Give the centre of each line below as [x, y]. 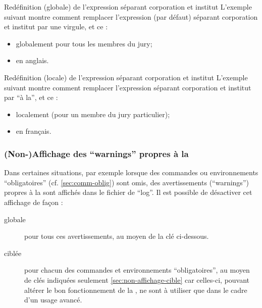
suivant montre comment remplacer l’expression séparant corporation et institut [128, 87]
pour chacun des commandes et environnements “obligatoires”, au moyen [137, 270]
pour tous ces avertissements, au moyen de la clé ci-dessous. [117, 236]
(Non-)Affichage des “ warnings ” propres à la [96, 153]
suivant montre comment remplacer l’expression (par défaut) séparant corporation [131, 16]
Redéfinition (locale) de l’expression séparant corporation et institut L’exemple [126, 77]
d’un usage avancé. [53, 300]
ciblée [13, 253]
